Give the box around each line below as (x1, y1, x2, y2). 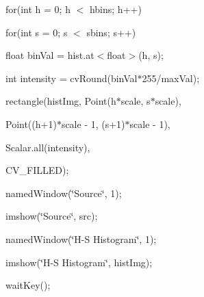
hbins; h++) (89, 2, 142, 16)
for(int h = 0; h (5, 2, 71, 16)
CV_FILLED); (5, 163, 69, 177)
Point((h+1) (5, 116, 57, 131)
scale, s (120, 94, 151, 108)
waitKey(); (5, 278, 51, 292)
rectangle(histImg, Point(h (5, 94, 116, 108)
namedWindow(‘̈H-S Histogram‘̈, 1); (5, 231, 157, 246)
